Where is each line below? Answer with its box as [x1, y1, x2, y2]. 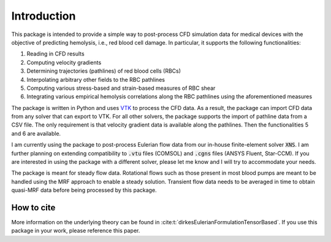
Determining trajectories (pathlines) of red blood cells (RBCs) [26, 67, 181, 75]
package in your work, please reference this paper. [11, 227, 140, 235]
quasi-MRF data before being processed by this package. [11, 186, 157, 194]
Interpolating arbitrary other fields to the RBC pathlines [26, 76, 165, 83]
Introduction [11, 9, 76, 23]
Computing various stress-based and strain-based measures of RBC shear [26, 84, 216, 92]
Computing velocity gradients [26, 59, 102, 66]
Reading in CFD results [26, 50, 85, 57]
